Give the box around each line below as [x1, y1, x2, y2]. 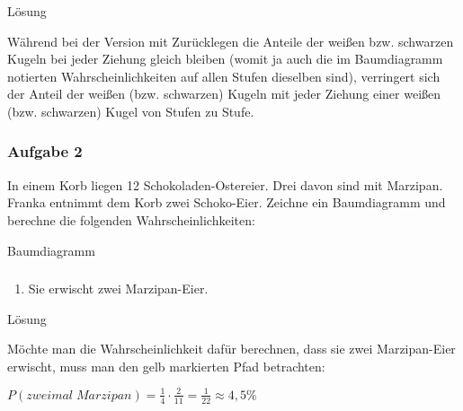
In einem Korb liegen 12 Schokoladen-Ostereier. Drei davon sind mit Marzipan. [7, 175, 443, 194]
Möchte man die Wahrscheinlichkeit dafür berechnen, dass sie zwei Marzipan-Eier [7, 339, 456, 358]
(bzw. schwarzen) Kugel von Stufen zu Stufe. [7, 101, 254, 120]
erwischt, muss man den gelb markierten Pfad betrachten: [7, 356, 325, 375]
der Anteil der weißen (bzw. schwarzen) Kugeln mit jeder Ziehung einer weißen [7, 84, 441, 103]
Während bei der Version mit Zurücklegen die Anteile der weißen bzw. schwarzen [7, 31, 454, 50]
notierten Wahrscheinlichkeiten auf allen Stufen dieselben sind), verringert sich [7, 66, 441, 85]
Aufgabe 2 [7, 140, 83, 162]
